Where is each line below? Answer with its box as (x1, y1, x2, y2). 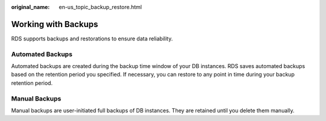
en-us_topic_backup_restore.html (59, 4, 142, 10)
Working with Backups (11, 19, 98, 29)
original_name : (11, 4, 50, 10)
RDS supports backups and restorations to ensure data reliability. (11, 35, 173, 42)
